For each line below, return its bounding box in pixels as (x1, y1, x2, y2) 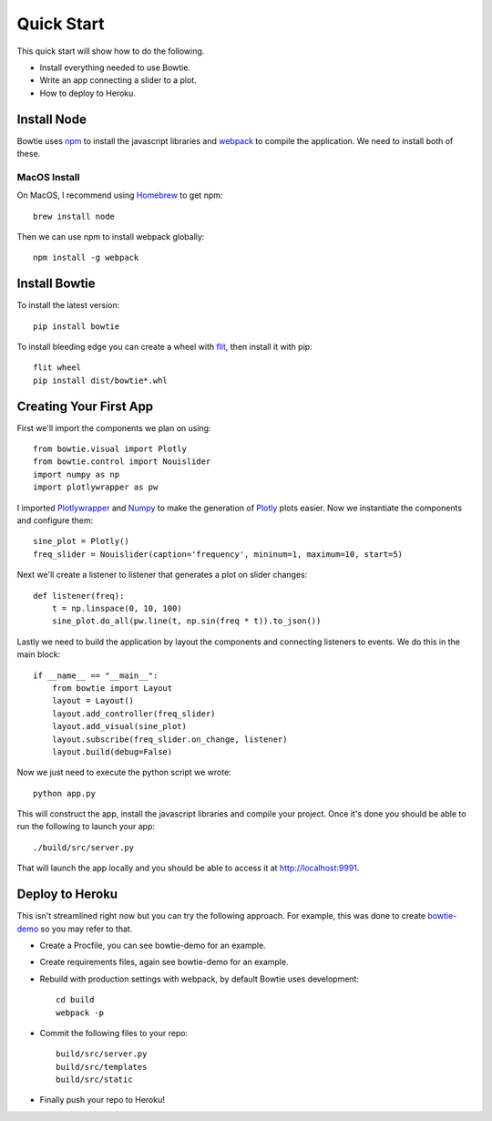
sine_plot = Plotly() (33, 536, 129, 547)
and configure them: (16, 515, 94, 526)
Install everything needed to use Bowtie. (39, 62, 191, 73)
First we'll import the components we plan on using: (16, 422, 211, 433)
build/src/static (56, 1075, 133, 1085)
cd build (56, 994, 95, 1005)
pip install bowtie (33, 321, 120, 332)
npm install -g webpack (33, 252, 139, 263)
